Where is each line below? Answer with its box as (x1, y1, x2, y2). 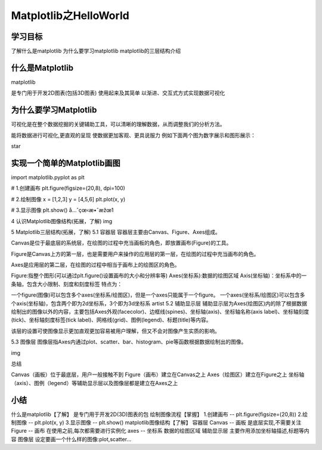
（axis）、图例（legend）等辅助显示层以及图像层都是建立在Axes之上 (11, 379, 178, 386)
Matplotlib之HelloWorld (11, 9, 129, 22)
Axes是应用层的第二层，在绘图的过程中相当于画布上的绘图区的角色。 (11, 261, 180, 268)
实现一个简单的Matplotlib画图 (11, 158, 120, 168)
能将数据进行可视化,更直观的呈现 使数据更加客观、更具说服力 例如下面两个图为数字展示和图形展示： (11, 132, 256, 139)
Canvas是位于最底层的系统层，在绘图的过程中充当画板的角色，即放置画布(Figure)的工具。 (11, 239, 232, 246)
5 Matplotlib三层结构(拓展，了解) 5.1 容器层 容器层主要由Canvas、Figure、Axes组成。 (11, 228, 221, 235)
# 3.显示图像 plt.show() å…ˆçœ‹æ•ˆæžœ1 (11, 207, 114, 214)
